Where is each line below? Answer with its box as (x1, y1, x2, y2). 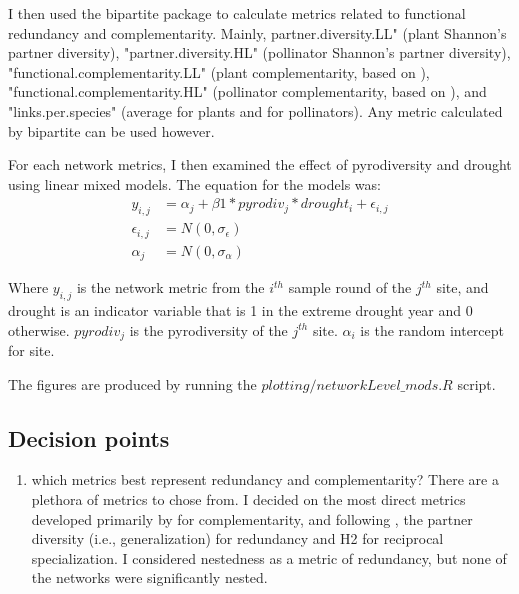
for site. (8, 339, 55, 360)
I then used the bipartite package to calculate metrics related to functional (8, 3, 466, 23)
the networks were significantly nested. (31, 567, 268, 588)
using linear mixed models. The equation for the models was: (8, 173, 381, 194)
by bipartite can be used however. (8, 120, 215, 141)
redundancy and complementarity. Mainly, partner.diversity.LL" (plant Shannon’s (8, 22, 507, 43)
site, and (436, 277, 489, 298)
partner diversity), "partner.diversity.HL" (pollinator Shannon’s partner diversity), (8, 42, 511, 63)
